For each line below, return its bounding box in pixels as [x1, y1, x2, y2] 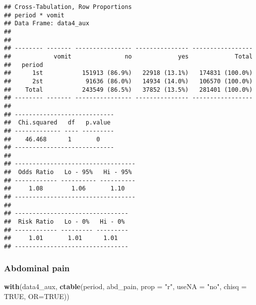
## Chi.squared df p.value [4, 119, 111, 126]
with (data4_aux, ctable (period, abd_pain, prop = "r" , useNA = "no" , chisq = [4, 281, 247, 291]
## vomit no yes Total [4, 53, 253, 60]
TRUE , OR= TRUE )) [4, 291, 69, 301]
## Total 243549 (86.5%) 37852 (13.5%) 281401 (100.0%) [4, 86, 253, 93]
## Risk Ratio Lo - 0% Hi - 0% [4, 218, 125, 226]
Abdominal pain [4, 261, 70, 274]
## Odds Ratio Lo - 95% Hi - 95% [4, 169, 132, 176]
